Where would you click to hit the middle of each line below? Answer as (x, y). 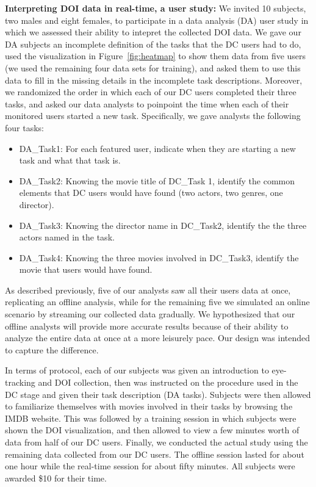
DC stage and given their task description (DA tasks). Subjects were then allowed (158, 394)
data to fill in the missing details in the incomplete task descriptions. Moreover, (154, 80)
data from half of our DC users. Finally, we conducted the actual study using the (156, 442)
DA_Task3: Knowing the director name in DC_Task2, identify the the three (163, 225)
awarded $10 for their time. (56, 478)
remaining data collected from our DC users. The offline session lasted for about (155, 454)
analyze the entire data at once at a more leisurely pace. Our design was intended (158, 338)
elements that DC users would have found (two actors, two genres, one (151, 193)
